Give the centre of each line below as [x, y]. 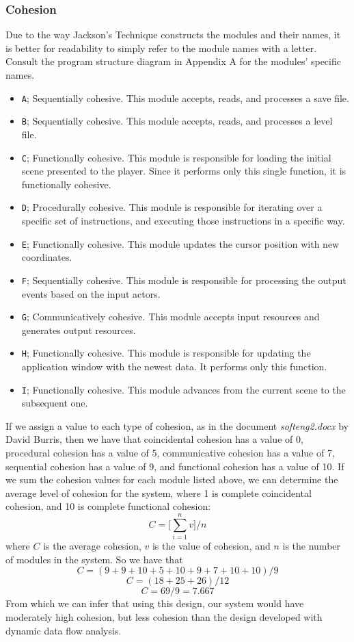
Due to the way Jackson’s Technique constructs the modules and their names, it [173, 35]
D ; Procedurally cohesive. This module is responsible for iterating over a [172, 207]
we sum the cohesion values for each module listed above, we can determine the [172, 479]
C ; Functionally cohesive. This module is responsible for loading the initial [176, 157]
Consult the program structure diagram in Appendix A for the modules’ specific [173, 61]
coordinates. [47, 257]
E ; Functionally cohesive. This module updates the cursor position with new [180, 243]
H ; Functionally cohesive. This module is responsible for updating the [166, 353]
